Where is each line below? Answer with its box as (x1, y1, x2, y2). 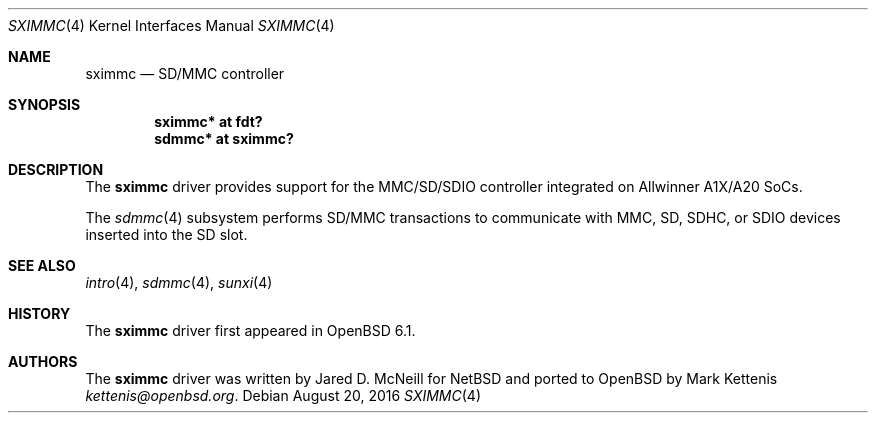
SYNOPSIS (8, 96, 81, 113)
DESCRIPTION (8, 161, 104, 178)
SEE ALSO (8, 257, 76, 274)
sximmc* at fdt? (154, 113, 263, 130)
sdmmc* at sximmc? (154, 130, 294, 147)
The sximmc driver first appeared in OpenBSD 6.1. (85, 322, 416, 339)
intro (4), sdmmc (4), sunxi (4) (85, 274, 273, 291)
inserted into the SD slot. (85, 226, 248, 243)
